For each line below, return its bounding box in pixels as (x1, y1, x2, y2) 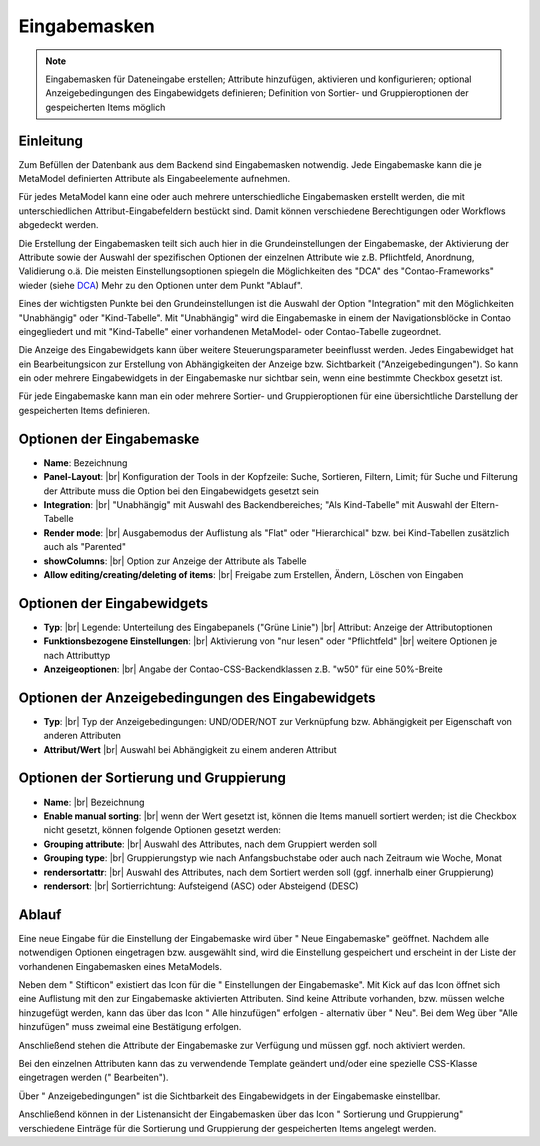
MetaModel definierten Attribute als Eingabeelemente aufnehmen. (18, 173, 291, 185)
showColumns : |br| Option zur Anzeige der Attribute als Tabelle (43, 555, 307, 567)
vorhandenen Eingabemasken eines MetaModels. (18, 960, 223, 972)
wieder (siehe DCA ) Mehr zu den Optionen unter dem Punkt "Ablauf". (18, 279, 304, 291)
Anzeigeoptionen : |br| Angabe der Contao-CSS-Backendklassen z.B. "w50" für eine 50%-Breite (43, 663, 444, 675)
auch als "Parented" (43, 541, 127, 553)
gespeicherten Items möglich (45, 101, 166, 113)
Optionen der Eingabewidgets (18, 595, 209, 612)
